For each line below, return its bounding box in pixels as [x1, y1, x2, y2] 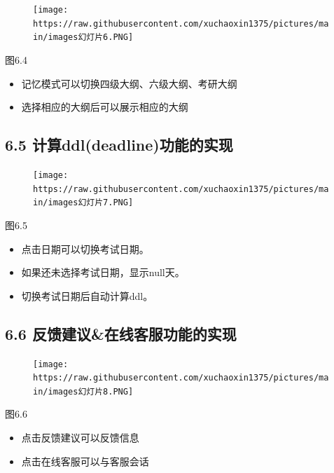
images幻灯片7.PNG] [48, 198, 134, 208]
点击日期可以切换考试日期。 [21, 241, 149, 256]
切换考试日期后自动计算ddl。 [21, 288, 153, 303]
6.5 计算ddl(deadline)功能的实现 [5, 134, 233, 156]
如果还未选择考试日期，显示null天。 [21, 265, 185, 280]
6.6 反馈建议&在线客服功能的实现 [5, 322, 237, 344]
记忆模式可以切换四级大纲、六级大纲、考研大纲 [21, 76, 237, 90]
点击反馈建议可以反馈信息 [21, 430, 139, 445]
